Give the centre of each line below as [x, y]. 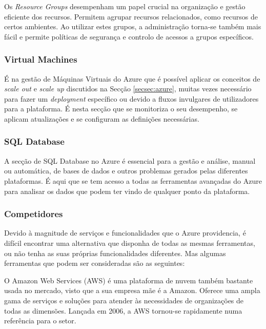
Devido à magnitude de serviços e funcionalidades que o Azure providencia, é [125, 233]
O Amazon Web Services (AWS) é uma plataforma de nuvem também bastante [129, 280]
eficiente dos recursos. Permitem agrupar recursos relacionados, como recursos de [131, 16]
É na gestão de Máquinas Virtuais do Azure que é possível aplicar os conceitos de [132, 78]
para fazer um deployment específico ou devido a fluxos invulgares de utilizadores [131, 98]
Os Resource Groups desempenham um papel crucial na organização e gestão [125, 6]
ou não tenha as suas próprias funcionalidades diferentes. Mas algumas [115, 253]
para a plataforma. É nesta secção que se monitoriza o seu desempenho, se [121, 109]
